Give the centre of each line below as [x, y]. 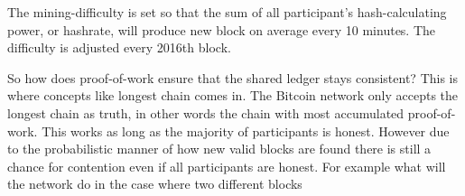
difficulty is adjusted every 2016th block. [119, 47]
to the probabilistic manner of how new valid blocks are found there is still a [219, 149]
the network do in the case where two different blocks [155, 184]
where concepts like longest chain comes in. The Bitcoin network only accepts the [233, 95]
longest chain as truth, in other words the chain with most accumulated [206, 112]
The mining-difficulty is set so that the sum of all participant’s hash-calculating [227, 12]
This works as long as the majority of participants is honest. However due [246, 131]
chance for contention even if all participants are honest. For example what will [227, 166]
